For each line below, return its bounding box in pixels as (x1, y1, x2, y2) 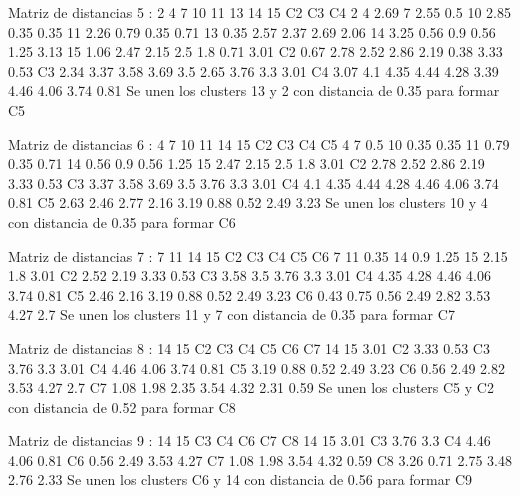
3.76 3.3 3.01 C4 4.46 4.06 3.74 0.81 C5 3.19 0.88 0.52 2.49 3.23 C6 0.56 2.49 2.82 (8, 357, 505, 378)
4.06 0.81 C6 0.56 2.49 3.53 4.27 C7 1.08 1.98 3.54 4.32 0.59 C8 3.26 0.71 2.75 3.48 (8, 449, 512, 470)
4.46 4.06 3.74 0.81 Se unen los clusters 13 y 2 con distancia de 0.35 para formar (8, 80, 500, 101)
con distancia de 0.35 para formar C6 (8, 211, 236, 232)
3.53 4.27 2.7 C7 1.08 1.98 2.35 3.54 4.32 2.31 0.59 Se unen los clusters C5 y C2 (8, 377, 494, 398)
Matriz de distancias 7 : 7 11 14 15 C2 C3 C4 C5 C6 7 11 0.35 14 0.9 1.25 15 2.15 (8, 245, 508, 266)
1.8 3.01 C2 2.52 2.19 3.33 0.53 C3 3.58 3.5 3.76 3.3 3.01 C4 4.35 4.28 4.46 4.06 (8, 265, 491, 286)
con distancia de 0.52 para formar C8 (8, 396, 236, 417)
